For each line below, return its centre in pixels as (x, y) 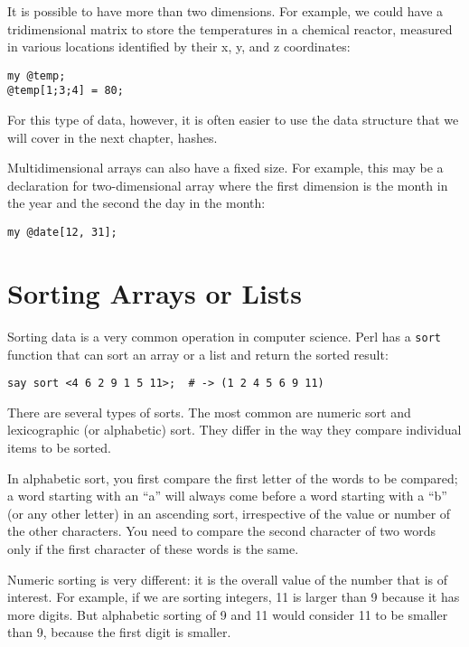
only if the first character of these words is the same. (153, 548)
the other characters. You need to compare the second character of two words (222, 531)
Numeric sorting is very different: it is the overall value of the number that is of (228, 579)
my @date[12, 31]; (62, 233)
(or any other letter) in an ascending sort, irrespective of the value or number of (229, 513)
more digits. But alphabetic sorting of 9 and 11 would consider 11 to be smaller (228, 614)
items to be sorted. (59, 447)
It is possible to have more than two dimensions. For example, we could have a (225, 11)
